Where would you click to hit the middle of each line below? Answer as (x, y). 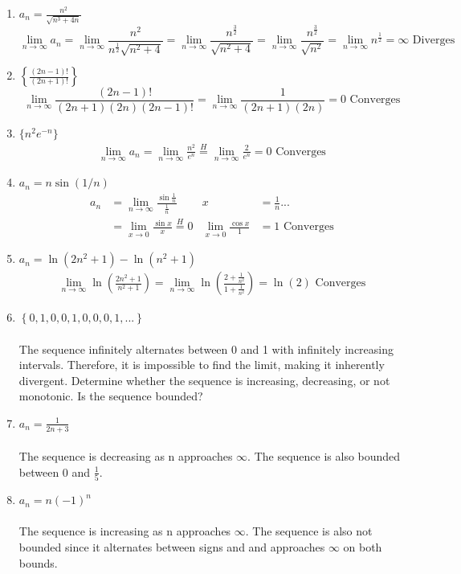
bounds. (38, 562)
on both (363, 547)
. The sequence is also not (309, 531)
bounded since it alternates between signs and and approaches (172, 547)
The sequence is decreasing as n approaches (126, 456)
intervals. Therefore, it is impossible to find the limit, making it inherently (202, 365)
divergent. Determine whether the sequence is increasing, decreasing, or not (204, 380)
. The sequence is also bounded (324, 456)
